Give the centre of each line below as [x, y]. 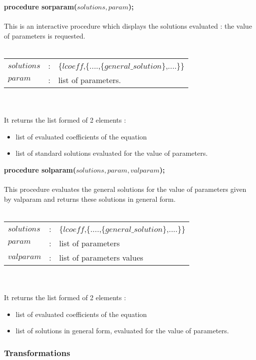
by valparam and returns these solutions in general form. [90, 199]
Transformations [37, 352]
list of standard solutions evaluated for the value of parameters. [112, 153]
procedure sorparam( [41, 6]
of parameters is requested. [45, 35]
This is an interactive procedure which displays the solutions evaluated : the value [128, 26]
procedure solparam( [40, 169]
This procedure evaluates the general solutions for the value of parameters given [125, 189]
